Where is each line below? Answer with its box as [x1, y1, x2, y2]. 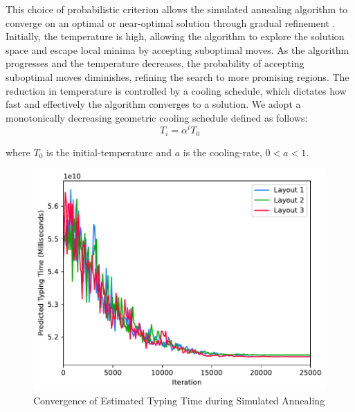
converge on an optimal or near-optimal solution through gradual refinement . [6, 15, 336, 30]
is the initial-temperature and [46, 144, 172, 159]
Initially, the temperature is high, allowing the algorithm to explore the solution [6, 29, 345, 44]
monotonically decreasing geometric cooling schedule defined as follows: [6, 110, 308, 124]
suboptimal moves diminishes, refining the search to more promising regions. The [6, 69, 349, 84]
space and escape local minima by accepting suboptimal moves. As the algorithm [6, 42, 349, 57]
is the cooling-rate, [183, 144, 262, 159]
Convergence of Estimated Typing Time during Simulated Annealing [33, 393, 325, 408]
